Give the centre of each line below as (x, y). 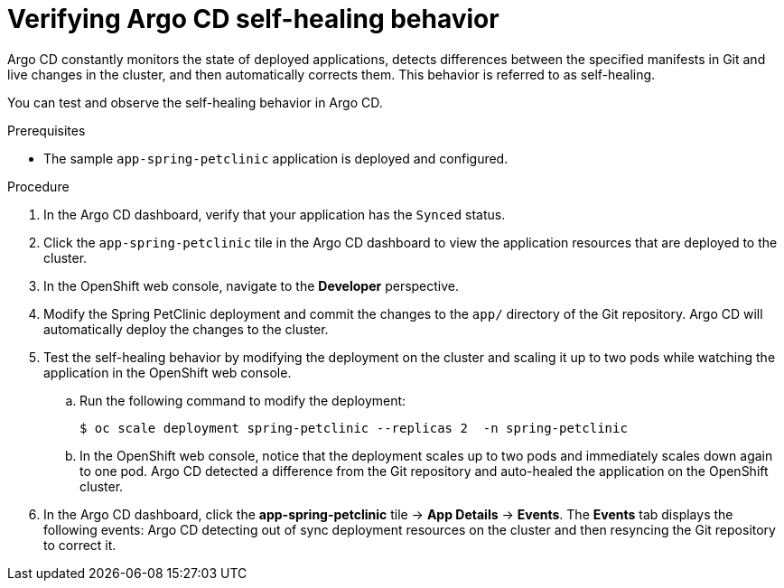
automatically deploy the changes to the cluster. (186, 329)
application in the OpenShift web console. (168, 372)
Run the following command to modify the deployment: (243, 400)
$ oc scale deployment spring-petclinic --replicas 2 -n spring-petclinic (354, 428)
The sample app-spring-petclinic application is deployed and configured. (276, 158)
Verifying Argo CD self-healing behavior (253, 19)
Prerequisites (47, 130)
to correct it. (80, 545)
